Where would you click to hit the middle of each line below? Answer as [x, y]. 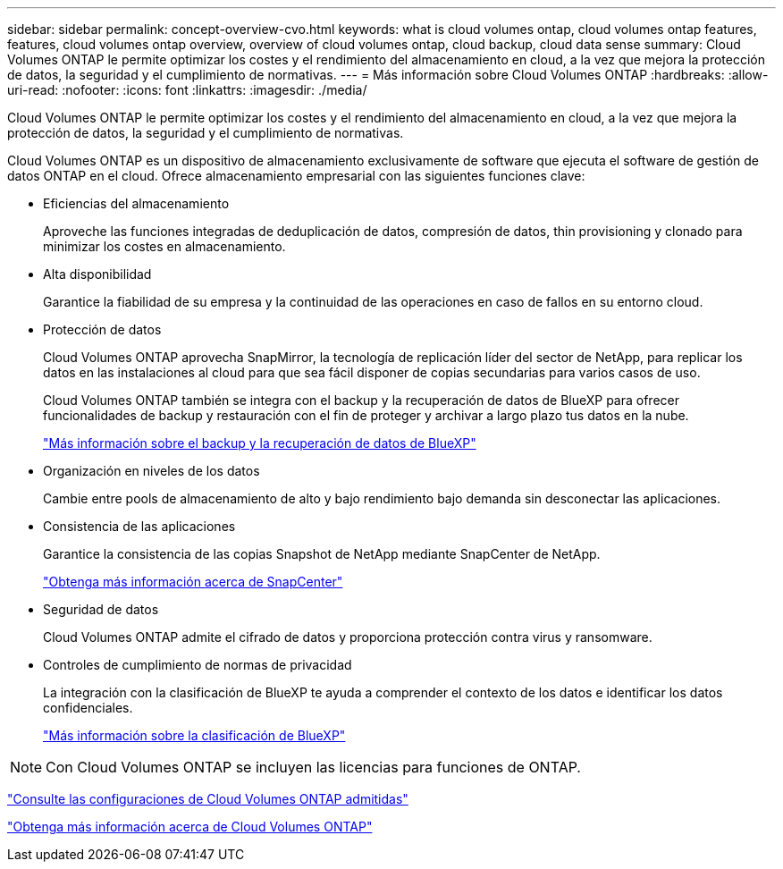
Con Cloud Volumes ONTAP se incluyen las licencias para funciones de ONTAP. [313, 767]
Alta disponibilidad [97, 274]
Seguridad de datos [101, 609]
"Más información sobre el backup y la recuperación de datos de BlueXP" [260, 443]
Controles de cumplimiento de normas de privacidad [198, 665]
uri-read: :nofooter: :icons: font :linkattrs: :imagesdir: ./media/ [187, 90]
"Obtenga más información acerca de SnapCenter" [193, 582]
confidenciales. [88, 708]
